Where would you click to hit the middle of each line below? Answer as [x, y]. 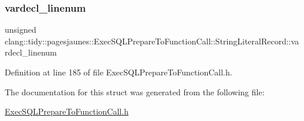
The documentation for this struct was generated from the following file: [135, 91]
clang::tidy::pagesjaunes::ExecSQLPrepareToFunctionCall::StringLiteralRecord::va [152, 41]
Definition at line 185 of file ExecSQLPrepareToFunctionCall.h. [119, 72]
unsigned [21, 30]
